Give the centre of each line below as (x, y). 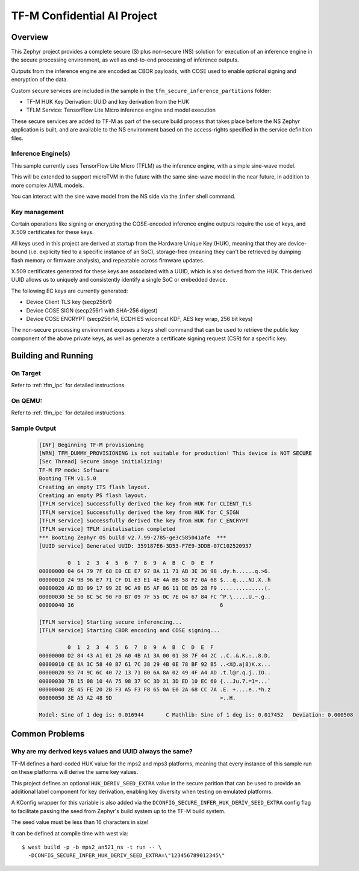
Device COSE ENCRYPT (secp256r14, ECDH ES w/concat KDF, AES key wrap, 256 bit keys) (139, 318)
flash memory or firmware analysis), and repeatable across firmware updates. (108, 260)
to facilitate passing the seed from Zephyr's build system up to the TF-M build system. (118, 811)
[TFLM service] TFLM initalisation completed (107, 529)
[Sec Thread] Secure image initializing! (101, 462)
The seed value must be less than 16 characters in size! (80, 822)
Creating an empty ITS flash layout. (95, 487)
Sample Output (34, 428)
